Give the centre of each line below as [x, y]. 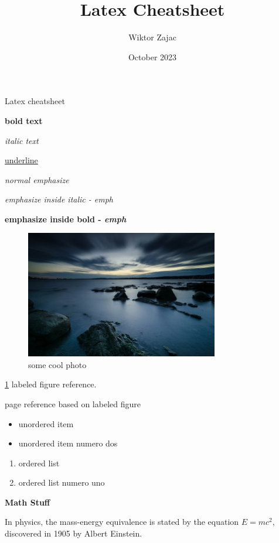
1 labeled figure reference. [51, 384]
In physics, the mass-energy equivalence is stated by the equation [122, 522]
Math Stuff [28, 502]
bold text [24, 120]
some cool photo [57, 364]
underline [21, 160]
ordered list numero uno [62, 482]
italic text [22, 140]
